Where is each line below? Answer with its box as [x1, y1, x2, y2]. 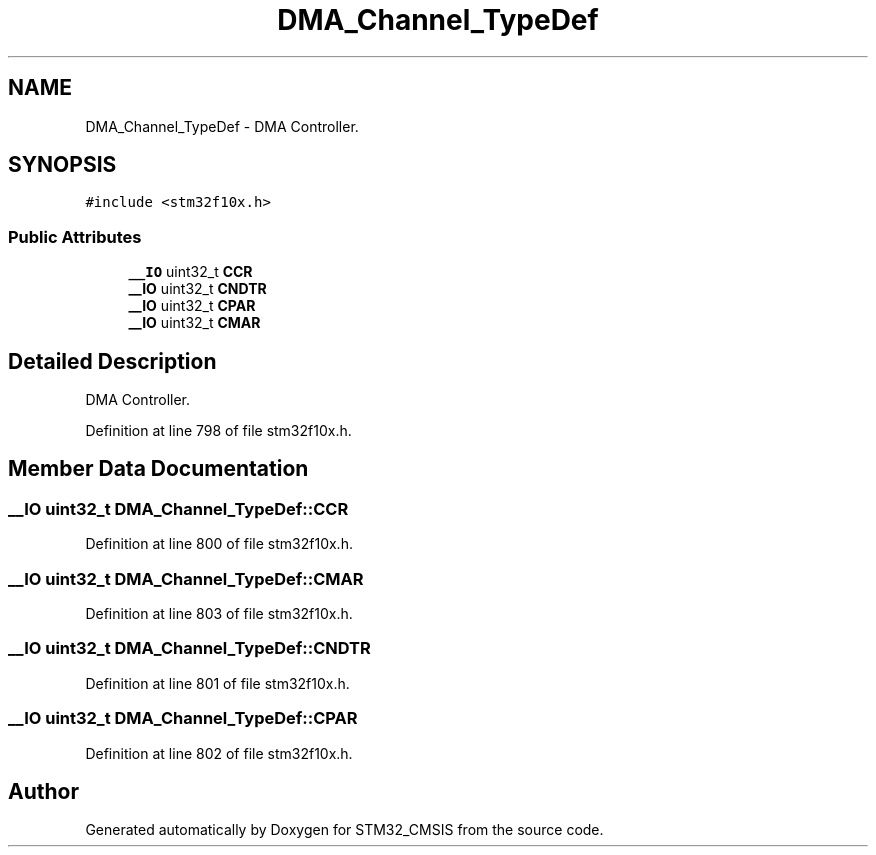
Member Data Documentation [8, 456, 309, 482]
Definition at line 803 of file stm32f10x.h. [85, 605, 353, 622]
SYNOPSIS [8, 152, 117, 178]
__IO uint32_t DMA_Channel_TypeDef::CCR [8, 498, 349, 519]
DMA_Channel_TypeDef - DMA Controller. [85, 117, 359, 135]
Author [8, 778, 79, 804]
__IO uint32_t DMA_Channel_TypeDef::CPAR [8, 708, 358, 729]
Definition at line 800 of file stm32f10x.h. [85, 535, 353, 553]
